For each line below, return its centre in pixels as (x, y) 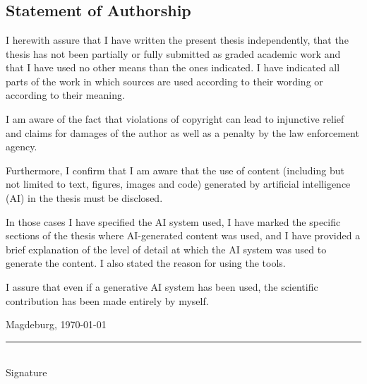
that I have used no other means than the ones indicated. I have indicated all (173, 67)
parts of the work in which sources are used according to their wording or (164, 81)
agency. (22, 146)
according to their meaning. (65, 95)
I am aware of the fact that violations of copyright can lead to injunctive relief (175, 118)
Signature (26, 372)
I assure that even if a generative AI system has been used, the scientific (162, 286)
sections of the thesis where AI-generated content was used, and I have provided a (183, 235)
